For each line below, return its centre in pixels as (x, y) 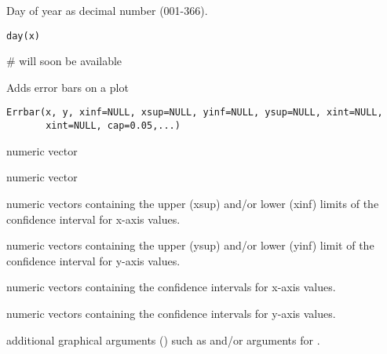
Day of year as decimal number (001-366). (107, 10)
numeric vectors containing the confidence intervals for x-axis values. (171, 287)
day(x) (23, 36)
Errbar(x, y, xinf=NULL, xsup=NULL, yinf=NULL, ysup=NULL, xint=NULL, (195, 113)
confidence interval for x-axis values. (93, 219)
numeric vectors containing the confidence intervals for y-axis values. (171, 313)
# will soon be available (64, 61)
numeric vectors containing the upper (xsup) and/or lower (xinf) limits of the (193, 203)
